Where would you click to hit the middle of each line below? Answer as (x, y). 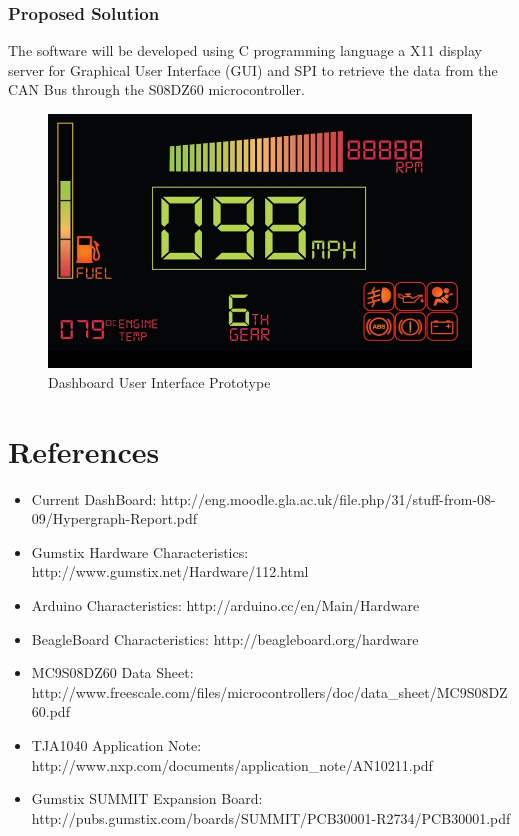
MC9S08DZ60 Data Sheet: (112, 672)
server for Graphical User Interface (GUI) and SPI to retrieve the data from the (253, 69)
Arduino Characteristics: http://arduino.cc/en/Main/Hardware (225, 605)
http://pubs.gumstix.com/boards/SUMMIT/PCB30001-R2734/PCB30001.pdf (271, 817)
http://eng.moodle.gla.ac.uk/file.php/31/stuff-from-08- (328, 498)
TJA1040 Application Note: (116, 745)
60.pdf (50, 711)
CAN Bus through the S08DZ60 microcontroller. (156, 89)
